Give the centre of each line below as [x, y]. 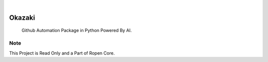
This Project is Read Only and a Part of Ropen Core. [62, 53]
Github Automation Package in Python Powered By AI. [77, 31]
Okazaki [22, 17]
